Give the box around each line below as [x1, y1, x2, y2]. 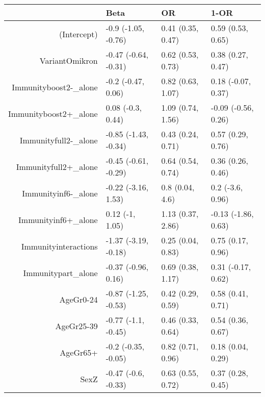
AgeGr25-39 [55, 319, 98, 332]
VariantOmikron [39, 54, 98, 66]
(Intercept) [59, 28, 98, 40]
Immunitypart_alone [23, 266, 98, 279]
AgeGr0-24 [59, 293, 98, 305]
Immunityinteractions [21, 240, 98, 252]
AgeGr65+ [60, 346, 98, 358]
